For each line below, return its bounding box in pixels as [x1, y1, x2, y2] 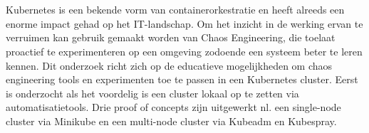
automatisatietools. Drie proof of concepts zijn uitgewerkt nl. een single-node [6, 100, 341, 115]
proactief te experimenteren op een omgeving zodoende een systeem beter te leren [6, 43, 363, 58]
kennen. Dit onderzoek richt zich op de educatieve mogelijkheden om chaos [6, 58, 333, 73]
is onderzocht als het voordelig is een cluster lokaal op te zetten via [6, 85, 299, 100]
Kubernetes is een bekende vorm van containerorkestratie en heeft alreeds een [6, 2, 345, 17]
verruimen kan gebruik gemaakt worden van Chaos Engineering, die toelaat [6, 30, 336, 45]
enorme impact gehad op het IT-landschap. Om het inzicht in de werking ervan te [6, 16, 363, 31]
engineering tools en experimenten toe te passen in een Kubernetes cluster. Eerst [6, 72, 358, 87]
